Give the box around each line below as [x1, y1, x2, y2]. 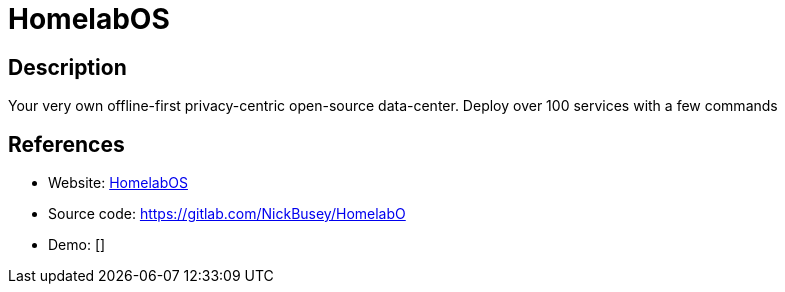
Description [8, 54, 127, 80]
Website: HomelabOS [48, 174, 188, 192]
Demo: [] [48, 236, 106, 254]
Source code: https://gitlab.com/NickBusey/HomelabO [48, 205, 406, 223]
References [8, 131, 125, 157]
